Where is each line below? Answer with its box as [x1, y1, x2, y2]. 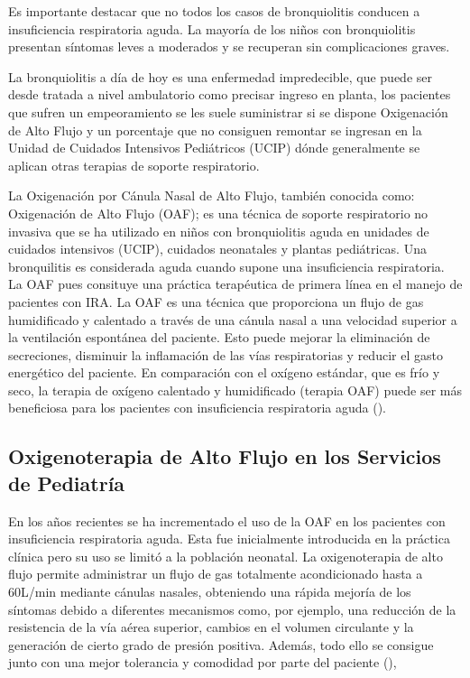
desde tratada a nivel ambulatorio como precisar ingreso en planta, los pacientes [8, 85, 451, 104]
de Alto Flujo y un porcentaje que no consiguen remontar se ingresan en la [8, 120, 422, 139]
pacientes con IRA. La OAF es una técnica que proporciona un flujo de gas [8, 292, 424, 311]
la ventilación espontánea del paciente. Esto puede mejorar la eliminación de [8, 328, 430, 347]
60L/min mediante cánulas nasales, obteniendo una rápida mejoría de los [8, 582, 411, 601]
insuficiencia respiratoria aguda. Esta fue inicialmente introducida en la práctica [8, 529, 450, 548]
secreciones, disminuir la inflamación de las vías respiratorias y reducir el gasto [8, 345, 443, 364]
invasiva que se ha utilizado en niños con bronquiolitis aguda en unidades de [8, 221, 429, 240]
